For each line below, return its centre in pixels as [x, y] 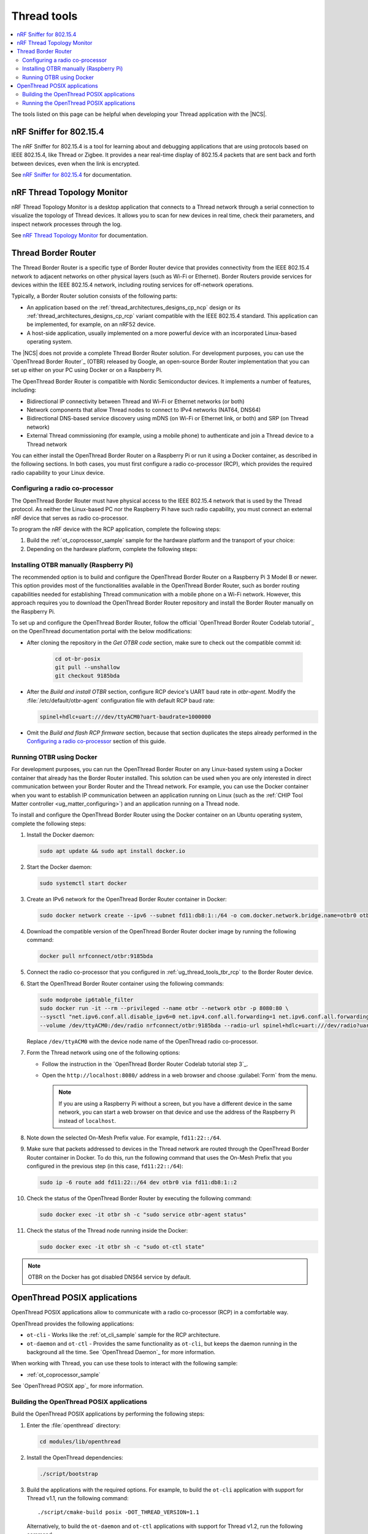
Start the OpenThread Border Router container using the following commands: [125, 983]
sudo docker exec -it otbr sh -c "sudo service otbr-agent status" [143, 1215]
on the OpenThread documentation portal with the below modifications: [102, 631]
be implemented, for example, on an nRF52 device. [91, 325]
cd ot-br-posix [78, 659]
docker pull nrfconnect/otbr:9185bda [96, 956]
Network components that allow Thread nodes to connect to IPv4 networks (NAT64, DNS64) [144, 410]
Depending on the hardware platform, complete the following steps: [112, 549]
